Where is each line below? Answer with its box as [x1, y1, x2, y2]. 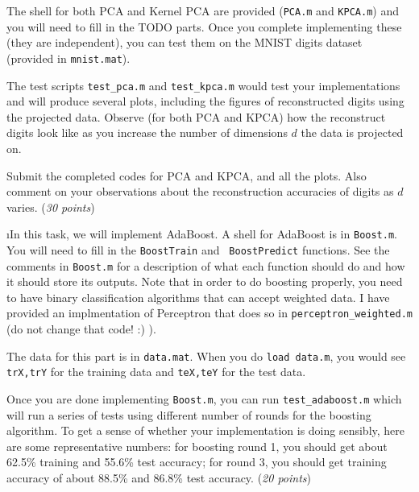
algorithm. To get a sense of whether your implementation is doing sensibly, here [6, 422, 405, 439]
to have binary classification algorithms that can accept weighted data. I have [6, 288, 390, 305]
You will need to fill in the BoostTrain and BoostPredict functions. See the [6, 241, 390, 258]
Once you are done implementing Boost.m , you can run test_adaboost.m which [6, 391, 402, 407]
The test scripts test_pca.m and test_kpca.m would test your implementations [6, 76, 400, 93]
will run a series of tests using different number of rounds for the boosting [6, 406, 371, 423]
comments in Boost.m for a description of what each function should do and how [6, 257, 405, 274]
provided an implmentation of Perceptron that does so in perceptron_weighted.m [6, 304, 413, 321]
